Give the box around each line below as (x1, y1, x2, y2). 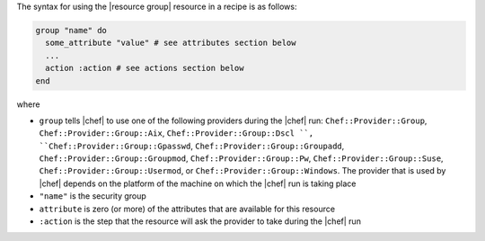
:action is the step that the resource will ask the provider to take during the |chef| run (39, 216, 361, 227)
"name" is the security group (39, 191, 147, 201)
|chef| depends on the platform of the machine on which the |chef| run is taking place (39, 178, 357, 189)
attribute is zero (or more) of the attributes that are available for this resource (39, 203, 336, 214)
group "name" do (35, 25, 108, 35)
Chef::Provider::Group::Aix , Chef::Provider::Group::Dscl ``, (39, 128, 314, 138)
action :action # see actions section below (45, 63, 244, 74)
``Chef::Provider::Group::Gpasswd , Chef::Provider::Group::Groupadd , (39, 140, 345, 151)
